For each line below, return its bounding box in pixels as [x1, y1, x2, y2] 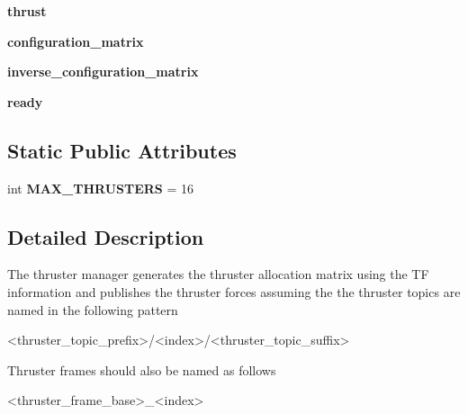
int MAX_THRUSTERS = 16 [7, 178, 193, 197]
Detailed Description [7, 222, 204, 250]
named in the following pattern [7, 300, 178, 319]
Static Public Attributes [7, 136, 237, 164]
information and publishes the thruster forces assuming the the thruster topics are [7, 282, 461, 301]
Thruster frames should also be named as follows [7, 360, 276, 379]
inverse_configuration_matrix [7, 62, 199, 81]
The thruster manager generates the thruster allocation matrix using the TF [7, 265, 429, 283]
